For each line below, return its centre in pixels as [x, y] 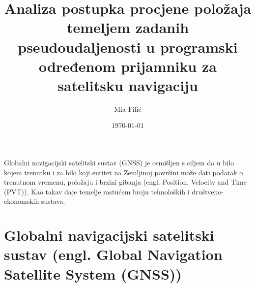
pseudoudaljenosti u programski [128, 47]
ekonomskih [22, 201]
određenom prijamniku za [128, 66]
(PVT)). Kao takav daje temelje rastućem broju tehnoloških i [97, 191]
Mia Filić [128, 109]
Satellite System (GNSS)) [93, 273]
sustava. [53, 201]
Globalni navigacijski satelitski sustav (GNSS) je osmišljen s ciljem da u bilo [119, 163]
